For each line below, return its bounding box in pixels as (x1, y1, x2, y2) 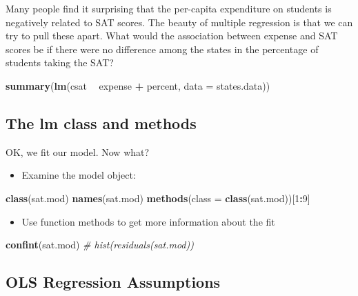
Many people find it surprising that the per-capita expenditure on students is (6, 1, 332, 15)
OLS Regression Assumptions (6, 271, 221, 293)
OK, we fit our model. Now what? (6, 144, 150, 159)
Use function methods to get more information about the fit (21, 214, 275, 228)
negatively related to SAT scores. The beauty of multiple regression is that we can (6, 14, 353, 29)
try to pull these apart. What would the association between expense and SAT (6, 28, 338, 43)
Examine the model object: (21, 168, 136, 182)
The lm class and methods (6, 112, 197, 133)
